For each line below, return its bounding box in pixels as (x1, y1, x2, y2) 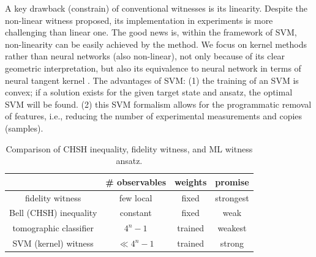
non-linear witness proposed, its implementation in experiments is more (5, 13, 273, 26)
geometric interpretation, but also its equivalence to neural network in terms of (5, 61, 301, 74)
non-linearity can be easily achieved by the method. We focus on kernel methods (5, 37, 307, 50)
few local (119, 191, 152, 204)
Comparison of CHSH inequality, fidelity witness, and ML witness (6, 142, 253, 155)
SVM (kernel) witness (12, 237, 94, 250)
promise (215, 175, 249, 188)
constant (119, 206, 152, 219)
